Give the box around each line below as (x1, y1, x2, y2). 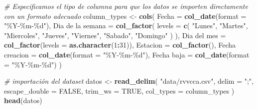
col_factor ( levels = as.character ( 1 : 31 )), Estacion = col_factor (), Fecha (4, 40, 236, 50)
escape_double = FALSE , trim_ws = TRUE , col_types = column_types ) (4, 85, 235, 96)
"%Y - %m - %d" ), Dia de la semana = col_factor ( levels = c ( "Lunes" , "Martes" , (4, 20, 248, 31)
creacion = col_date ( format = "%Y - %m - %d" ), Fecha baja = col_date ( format (4, 49, 250, 59)
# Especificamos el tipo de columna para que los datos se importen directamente (4, 1, 248, 11)
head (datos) (4, 95, 42, 106)
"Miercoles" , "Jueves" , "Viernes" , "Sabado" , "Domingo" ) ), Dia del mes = (4, 30, 226, 40)
